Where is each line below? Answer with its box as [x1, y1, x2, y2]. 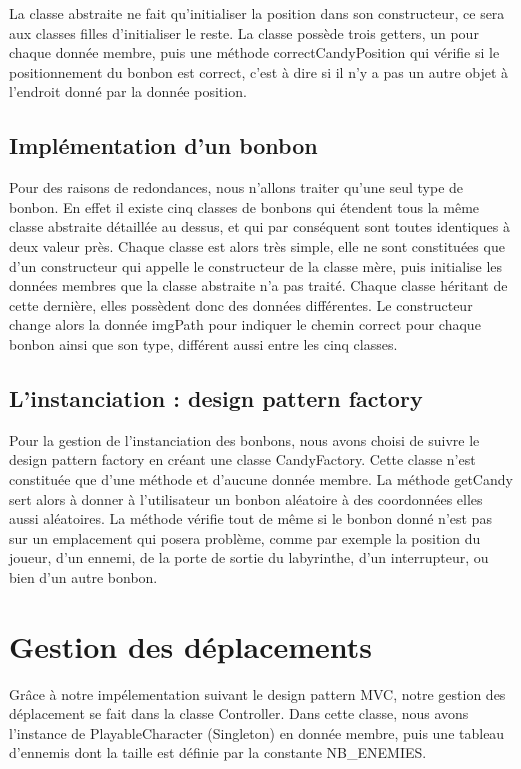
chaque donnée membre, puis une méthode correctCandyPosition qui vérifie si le [9, 42, 500, 63]
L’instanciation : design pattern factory [9, 382, 423, 413]
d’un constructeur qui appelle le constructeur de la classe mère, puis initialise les [9, 255, 503, 276]
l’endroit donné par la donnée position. [9, 81, 247, 102]
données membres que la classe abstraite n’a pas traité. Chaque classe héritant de [9, 275, 508, 296]
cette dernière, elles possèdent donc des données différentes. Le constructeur [9, 294, 473, 315]
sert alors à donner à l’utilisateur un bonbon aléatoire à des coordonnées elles [9, 488, 483, 509]
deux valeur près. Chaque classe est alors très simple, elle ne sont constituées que [9, 235, 505, 256]
